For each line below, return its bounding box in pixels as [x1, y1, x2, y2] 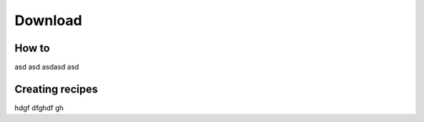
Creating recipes [14, 82, 98, 95]
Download [14, 12, 82, 29]
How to [14, 41, 50, 55]
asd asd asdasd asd [14, 63, 79, 72]
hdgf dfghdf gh [14, 102, 64, 113]
